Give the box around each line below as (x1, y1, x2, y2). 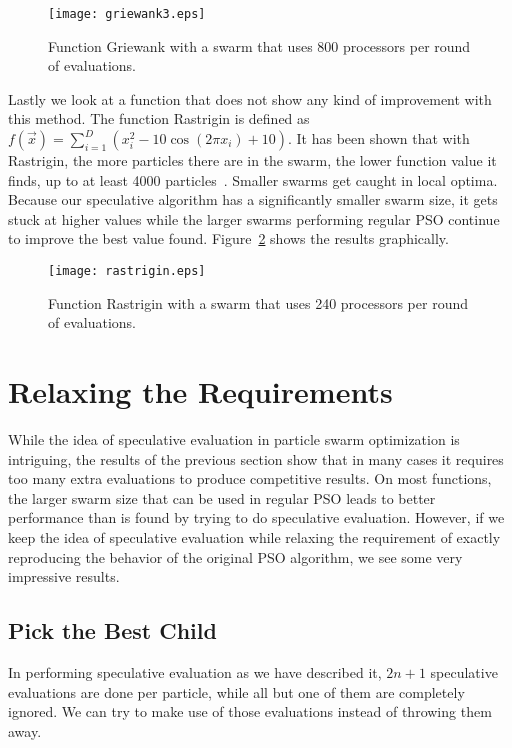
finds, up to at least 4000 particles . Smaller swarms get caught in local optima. (8, 169, 498, 190)
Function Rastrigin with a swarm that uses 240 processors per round (48, 292, 468, 313)
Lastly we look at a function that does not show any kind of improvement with (8, 88, 492, 109)
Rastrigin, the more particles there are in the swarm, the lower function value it (8, 150, 497, 171)
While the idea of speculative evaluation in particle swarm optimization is (8, 428, 460, 449)
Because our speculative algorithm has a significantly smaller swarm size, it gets (8, 189, 498, 210)
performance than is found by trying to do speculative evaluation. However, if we (8, 507, 505, 528)
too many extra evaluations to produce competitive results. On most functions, (8, 468, 492, 489)
